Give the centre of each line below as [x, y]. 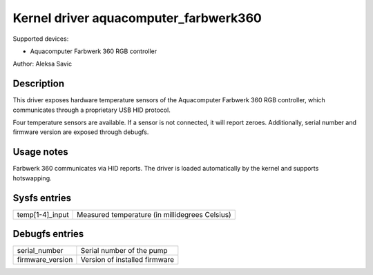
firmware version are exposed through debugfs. [81, 132]
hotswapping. [32, 178]
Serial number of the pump [124, 251]
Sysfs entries [42, 198]
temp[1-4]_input [43, 214]
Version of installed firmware [127, 260]
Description [39, 84]
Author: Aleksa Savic [42, 64]
